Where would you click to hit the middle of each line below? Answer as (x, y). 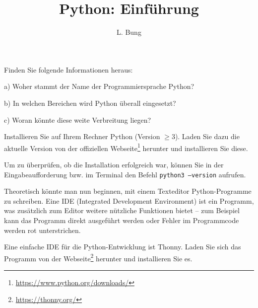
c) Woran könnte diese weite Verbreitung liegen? (78, 119)
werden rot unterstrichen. (42, 230)
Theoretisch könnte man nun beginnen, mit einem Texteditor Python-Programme (128, 191)
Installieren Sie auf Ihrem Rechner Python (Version (82, 136)
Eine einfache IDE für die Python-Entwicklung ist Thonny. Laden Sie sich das (123, 247)
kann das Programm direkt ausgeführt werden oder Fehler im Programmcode (122, 220)
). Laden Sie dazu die (207, 136)
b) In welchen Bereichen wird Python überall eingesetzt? (90, 103)
